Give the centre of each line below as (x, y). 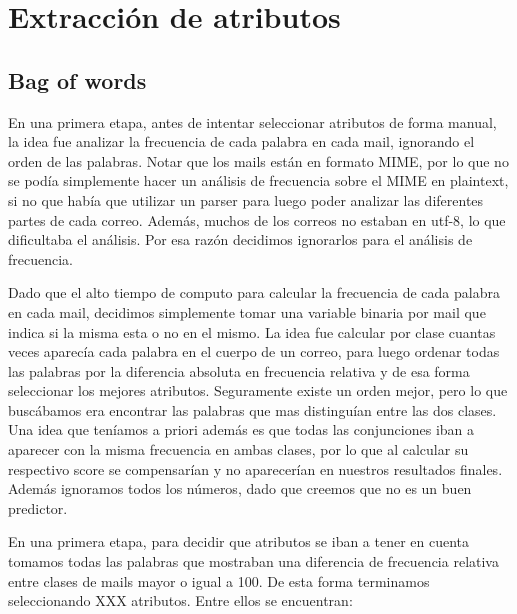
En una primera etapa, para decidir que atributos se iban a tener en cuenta (239, 541)
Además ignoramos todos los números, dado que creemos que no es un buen (240, 488)
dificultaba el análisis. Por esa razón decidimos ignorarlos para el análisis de (240, 239)
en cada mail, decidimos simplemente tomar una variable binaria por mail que (247, 311)
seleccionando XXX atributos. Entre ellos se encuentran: (180, 600)
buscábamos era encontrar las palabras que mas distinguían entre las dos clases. (252, 409)
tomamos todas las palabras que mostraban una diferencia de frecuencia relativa (253, 561)
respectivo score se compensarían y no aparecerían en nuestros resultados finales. (255, 468)
